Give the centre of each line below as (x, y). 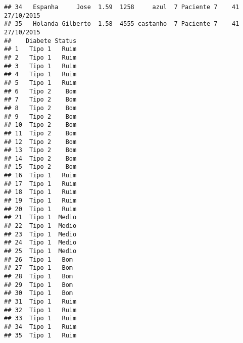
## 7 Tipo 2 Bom (40, 100)
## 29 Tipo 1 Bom (39, 285)
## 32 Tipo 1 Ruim (40, 310)
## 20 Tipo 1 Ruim (40, 209)
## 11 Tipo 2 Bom (40, 133)
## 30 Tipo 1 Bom (39, 293)
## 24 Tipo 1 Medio (40, 243)
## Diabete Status (40, 41)
